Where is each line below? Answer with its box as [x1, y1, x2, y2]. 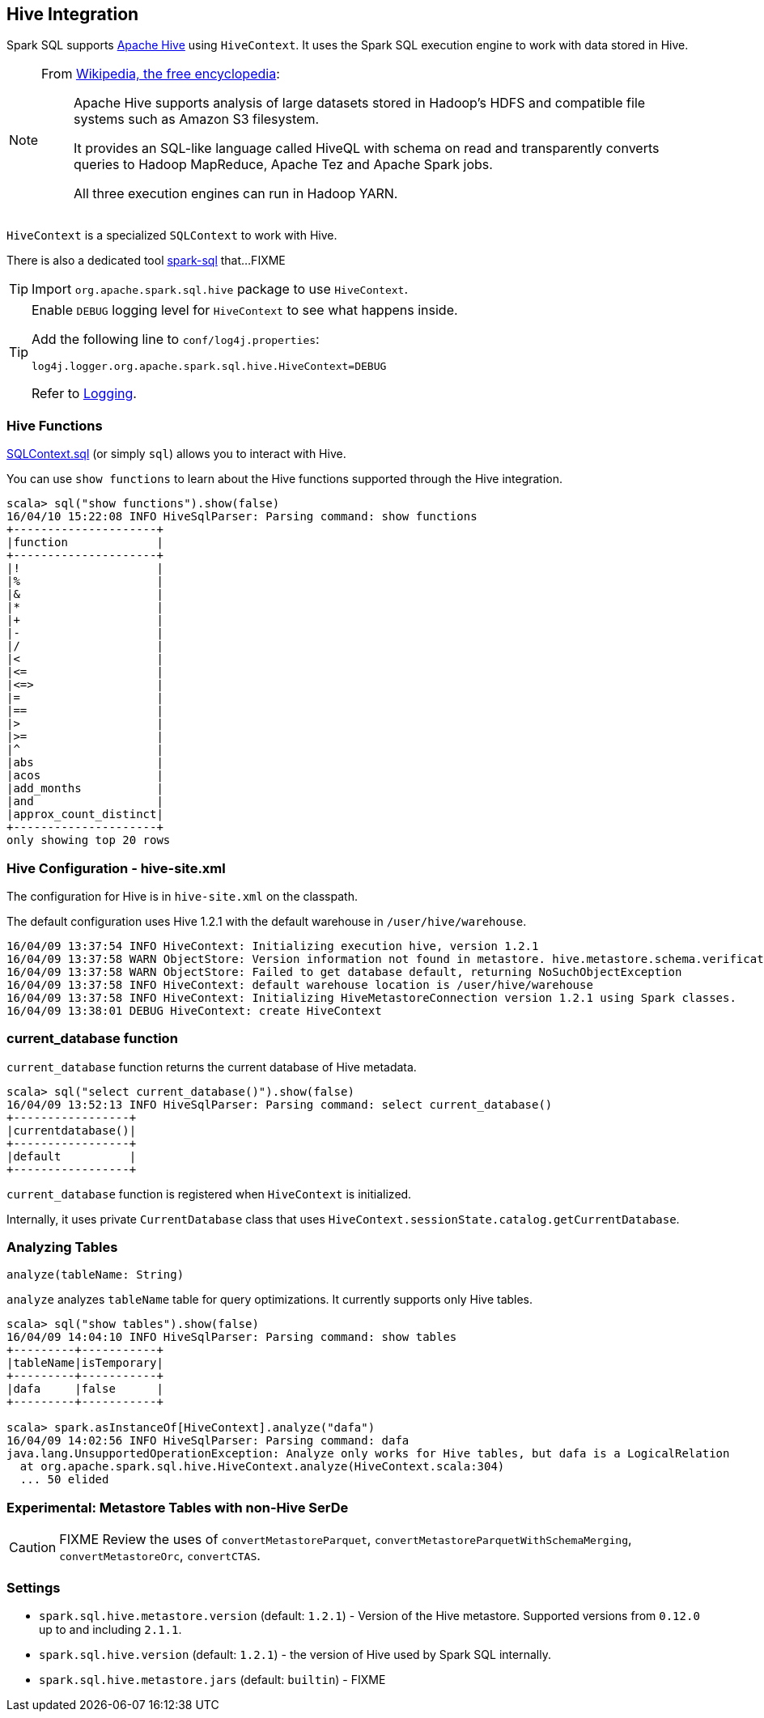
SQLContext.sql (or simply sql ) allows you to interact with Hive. [6, 447, 346, 461]
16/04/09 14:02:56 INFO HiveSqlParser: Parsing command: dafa [6, 1434, 410, 1448]
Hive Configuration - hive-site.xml [6, 859, 226, 876]
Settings [6, 1579, 61, 1596]
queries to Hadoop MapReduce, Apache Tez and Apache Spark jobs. [74, 156, 493, 173]
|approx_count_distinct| [6, 808, 163, 821]
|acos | [6, 769, 163, 783]
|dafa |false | [6, 1382, 163, 1396]
